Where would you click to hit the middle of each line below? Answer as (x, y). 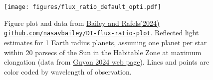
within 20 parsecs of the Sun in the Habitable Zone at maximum (103, 52)
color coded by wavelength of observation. (68, 71)
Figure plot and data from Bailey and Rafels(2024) (82, 23)
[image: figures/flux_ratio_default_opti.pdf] (83, 7)
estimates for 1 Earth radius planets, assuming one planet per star (106, 42)
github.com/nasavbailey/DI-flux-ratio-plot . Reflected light (102, 33)
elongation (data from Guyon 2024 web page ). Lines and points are (107, 62)
